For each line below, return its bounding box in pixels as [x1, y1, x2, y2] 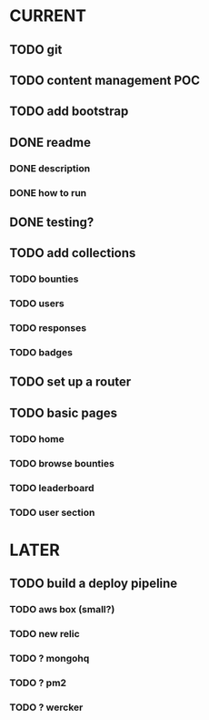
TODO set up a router [9, 375, 132, 390]
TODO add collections [9, 245, 136, 261]
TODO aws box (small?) [9, 603, 115, 616]
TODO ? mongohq [9, 652, 90, 664]
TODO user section [9, 506, 95, 519]
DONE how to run [9, 186, 87, 199]
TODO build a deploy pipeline [9, 576, 178, 591]
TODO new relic [9, 627, 80, 640]
